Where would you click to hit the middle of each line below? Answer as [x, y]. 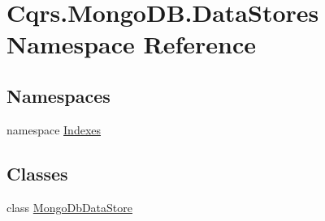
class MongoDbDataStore [69, 207]
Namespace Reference [131, 44]
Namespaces [58, 95]
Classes [37, 173]
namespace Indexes [54, 129]
